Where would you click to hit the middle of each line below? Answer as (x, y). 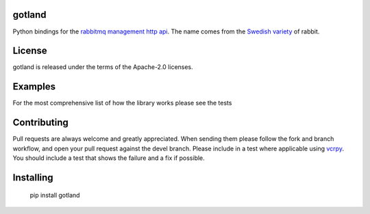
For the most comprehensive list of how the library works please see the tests (122, 103)
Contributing (40, 123)
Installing (33, 177)
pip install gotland (55, 196)
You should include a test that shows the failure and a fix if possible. (109, 158)
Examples (34, 86)
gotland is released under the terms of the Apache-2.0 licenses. (103, 67)
